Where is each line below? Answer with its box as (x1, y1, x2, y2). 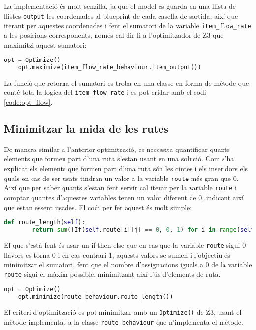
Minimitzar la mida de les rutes (4, 121, 169, 136)
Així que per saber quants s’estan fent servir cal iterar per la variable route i (4, 182, 237, 193)
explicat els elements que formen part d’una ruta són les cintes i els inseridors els (4, 163, 248, 174)
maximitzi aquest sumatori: (4, 39, 87, 50)
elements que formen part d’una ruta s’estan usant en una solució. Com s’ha (4, 153, 234, 164)
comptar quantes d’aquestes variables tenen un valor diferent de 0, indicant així (4, 192, 244, 202)
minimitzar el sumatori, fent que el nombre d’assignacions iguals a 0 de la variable (4, 259, 252, 270)
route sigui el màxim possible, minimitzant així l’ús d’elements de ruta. (4, 269, 221, 279)
